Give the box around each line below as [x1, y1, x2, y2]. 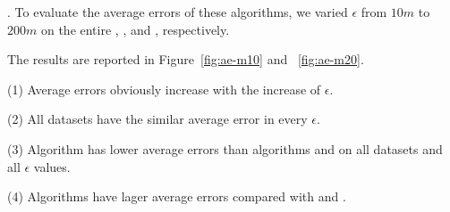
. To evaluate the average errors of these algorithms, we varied [7, 3, 348, 20]
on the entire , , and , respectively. [40, 20, 230, 38]
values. [33, 157, 71, 175]
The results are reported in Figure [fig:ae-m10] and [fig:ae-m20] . [7, 50, 364, 69]
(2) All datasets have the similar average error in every [7, 110, 308, 128]
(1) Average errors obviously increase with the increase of [7, 79, 321, 98]
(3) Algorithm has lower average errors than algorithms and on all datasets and [7, 139, 443, 158]
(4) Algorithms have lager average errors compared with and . [7, 187, 346, 206]
